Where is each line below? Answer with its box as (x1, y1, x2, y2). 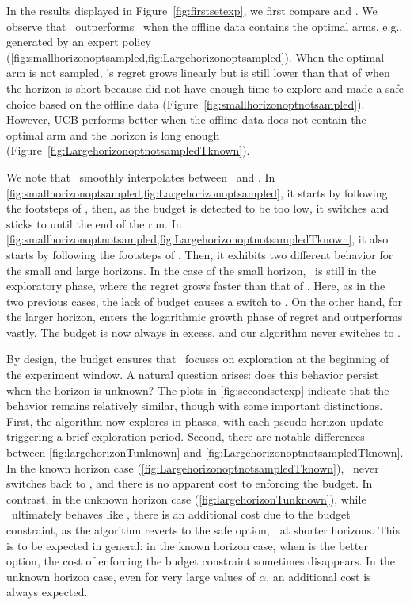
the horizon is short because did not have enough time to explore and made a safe (6, 79, 404, 96)
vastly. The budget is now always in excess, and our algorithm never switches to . (6, 324, 401, 340)
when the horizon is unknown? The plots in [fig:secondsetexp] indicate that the (6, 381, 389, 398)
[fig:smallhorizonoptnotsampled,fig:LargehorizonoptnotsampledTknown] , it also (6, 231, 389, 247)
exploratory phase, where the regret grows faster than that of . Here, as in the (6, 278, 385, 294)
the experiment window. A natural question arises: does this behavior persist (6, 366, 379, 383)
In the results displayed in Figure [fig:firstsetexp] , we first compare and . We (6, 2, 378, 18)
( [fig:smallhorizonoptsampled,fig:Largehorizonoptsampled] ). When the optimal (6, 48, 385, 65)
